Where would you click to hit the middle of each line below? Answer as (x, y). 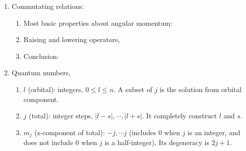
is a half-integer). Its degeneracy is (157, 142)
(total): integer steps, (61, 116)
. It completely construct (180, 116)
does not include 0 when (60, 142)
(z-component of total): (70, 132)
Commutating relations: (48, 6)
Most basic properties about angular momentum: (98, 23)
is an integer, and (214, 132)
